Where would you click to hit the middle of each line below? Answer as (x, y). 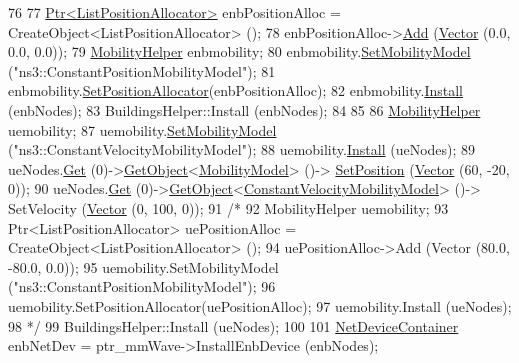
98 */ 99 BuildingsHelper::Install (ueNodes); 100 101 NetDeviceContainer (233, 325)
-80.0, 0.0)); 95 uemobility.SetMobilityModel (143, 266)
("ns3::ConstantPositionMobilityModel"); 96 (142, 286)
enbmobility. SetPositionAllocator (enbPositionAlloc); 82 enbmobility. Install (236, 90)
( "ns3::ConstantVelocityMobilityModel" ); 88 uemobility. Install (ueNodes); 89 (242, 149)
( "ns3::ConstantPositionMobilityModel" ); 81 (142, 70)
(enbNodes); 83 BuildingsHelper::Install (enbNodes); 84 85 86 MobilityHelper (244, 109)
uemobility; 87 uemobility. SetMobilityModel (142, 129)
